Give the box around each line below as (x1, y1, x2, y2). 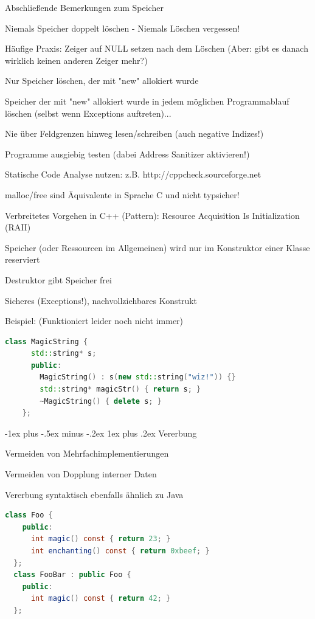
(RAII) (5, 221, 31, 233)
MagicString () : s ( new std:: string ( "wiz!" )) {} (40, 373, 236, 382)
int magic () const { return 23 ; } (30, 534, 171, 544)
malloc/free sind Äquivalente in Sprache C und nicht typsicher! (5, 188, 240, 201)
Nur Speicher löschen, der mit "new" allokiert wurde (5, 74, 199, 87)
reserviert (5, 253, 40, 266)
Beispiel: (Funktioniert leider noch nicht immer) (5, 314, 184, 327)
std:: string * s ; (30, 349, 97, 358)
